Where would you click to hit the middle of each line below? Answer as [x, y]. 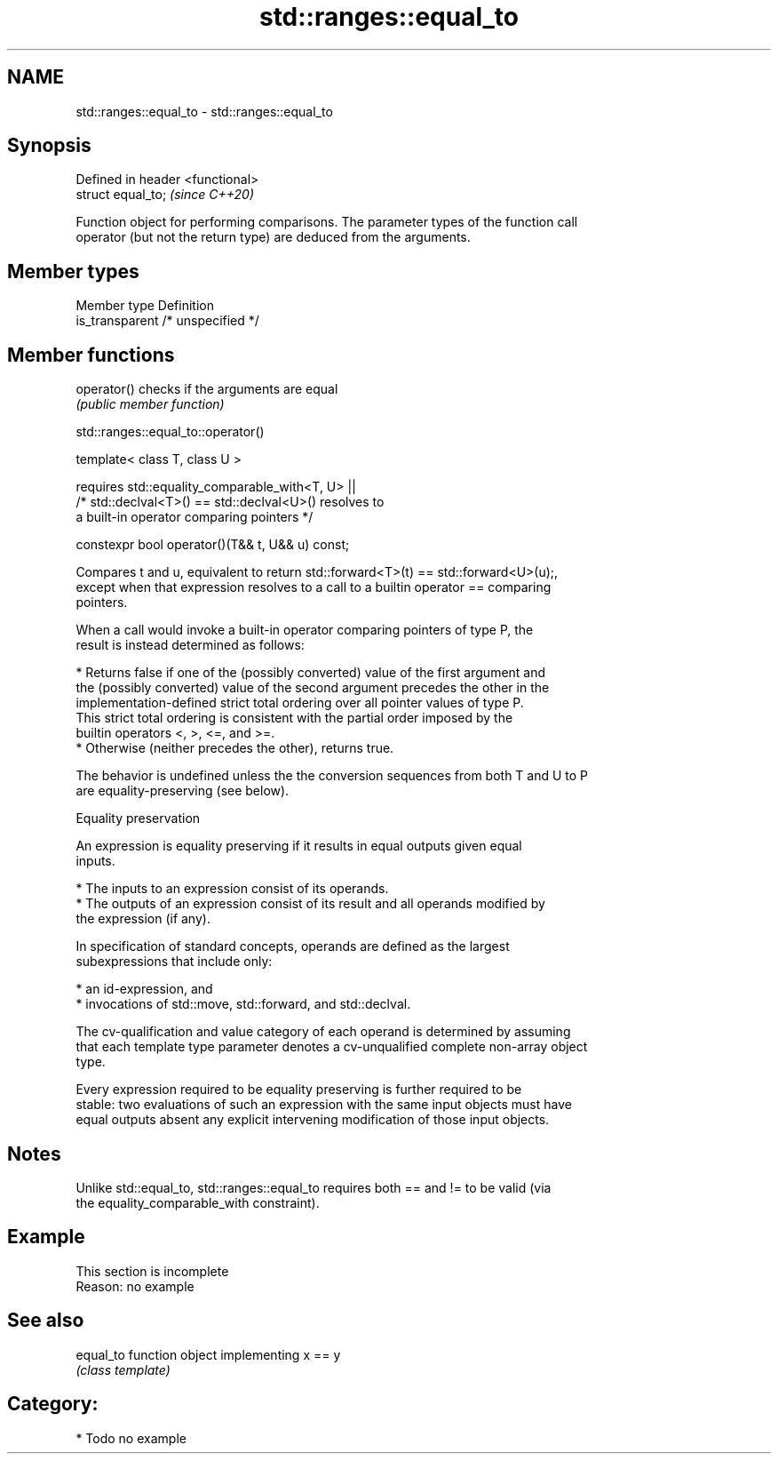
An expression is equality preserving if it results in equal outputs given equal [299, 846]
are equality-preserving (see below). [183, 791]
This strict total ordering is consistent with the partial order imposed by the [294, 718]
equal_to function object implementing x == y [208, 1354]
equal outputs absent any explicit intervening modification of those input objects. [313, 1120]
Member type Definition [145, 306]
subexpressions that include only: [174, 962]
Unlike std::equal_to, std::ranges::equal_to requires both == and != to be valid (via [314, 1187]
